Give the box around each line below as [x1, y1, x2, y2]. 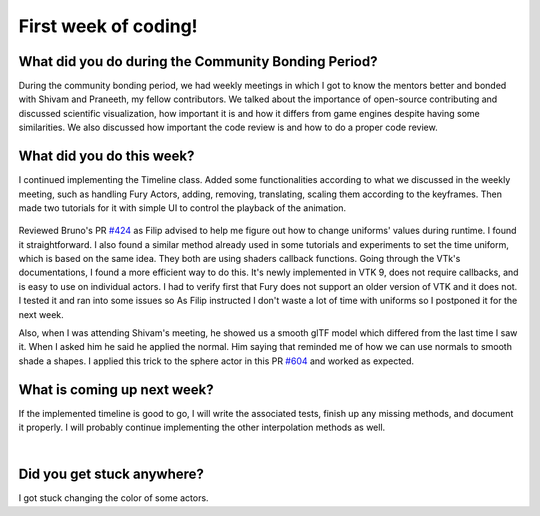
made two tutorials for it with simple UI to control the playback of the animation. [18, 201, 347, 214]
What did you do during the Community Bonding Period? [18, 53, 378, 70]
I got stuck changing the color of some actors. [18, 492, 209, 504]
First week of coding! [18, 15, 199, 37]
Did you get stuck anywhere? [18, 466, 205, 483]
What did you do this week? [18, 148, 195, 165]
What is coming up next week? [18, 381, 214, 398]
